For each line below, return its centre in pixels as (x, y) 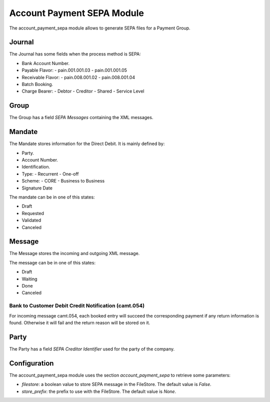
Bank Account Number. (46, 63)
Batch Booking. (37, 84)
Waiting (29, 279)
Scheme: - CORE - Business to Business (63, 181)
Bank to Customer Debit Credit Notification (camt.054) (77, 306)
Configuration (31, 363)
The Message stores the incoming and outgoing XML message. (74, 253)
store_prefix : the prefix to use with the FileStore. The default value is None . (99, 391)
